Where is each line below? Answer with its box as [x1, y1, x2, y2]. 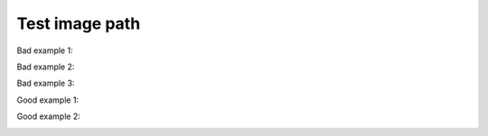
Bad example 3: [16, 77, 75, 89]
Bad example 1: [16, 45, 73, 56]
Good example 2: [16, 111, 80, 122]
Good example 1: [16, 95, 80, 105]
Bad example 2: [16, 61, 75, 72]
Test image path [16, 14, 141, 33]
